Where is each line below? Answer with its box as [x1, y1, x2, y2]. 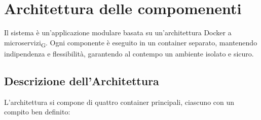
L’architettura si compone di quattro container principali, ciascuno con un [4, 96, 235, 107]
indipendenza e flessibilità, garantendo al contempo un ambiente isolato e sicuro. [4, 48, 254, 58]
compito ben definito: [4, 106, 70, 117]
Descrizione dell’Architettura [4, 73, 159, 88]
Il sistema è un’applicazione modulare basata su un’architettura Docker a [4, 27, 232, 38]
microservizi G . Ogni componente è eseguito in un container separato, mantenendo [4, 37, 257, 49]
